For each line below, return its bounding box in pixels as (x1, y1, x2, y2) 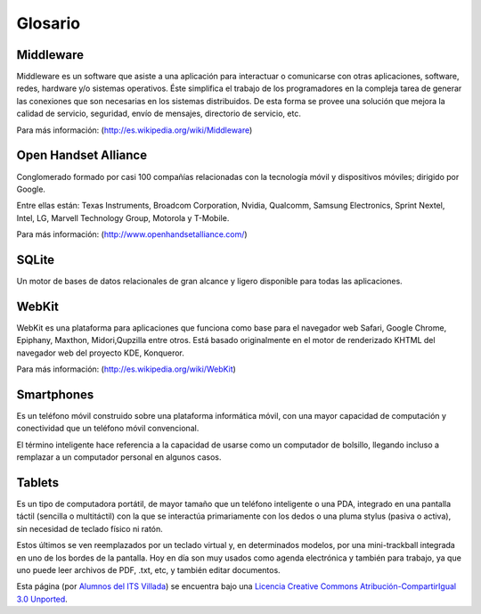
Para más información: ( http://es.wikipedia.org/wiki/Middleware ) (16, 125, 253, 135)
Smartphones (16, 387, 94, 402)
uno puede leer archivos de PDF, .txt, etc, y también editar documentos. (16, 565, 281, 576)
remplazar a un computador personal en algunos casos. (16, 452, 222, 463)
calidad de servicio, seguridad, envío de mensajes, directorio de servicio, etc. (16, 108, 302, 119)
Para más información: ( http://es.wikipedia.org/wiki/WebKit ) (16, 364, 236, 374)
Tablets (16, 475, 60, 490)
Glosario (16, 13, 80, 33)
